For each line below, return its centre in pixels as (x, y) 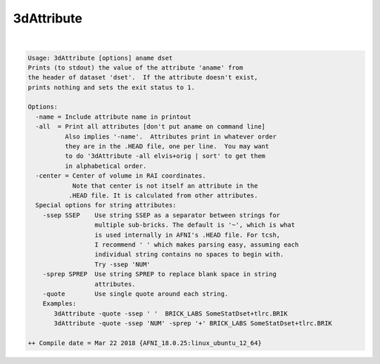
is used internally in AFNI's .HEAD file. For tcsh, (188, 235)
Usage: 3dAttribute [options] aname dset (100, 58)
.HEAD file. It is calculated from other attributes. (163, 196)
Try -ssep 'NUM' (122, 264)
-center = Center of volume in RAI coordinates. (121, 176)
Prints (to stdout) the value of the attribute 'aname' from (135, 67)
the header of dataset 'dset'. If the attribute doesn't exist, (143, 78)
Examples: (59, 304)
